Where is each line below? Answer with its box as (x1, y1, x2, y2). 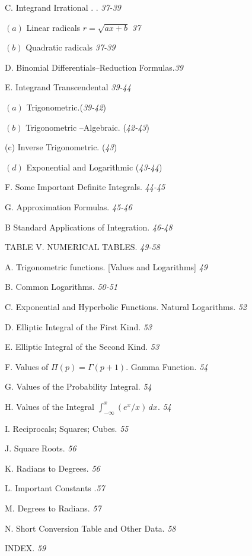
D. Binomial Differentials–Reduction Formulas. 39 (5, 61, 183, 73)
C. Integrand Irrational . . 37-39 (5, 1, 121, 13)
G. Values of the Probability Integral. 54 (5, 380, 152, 393)
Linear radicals (26, 21, 81, 33)
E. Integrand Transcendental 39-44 (5, 81, 131, 93)
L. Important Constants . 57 (5, 482, 105, 494)
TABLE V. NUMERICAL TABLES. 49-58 (5, 241, 160, 253)
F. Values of (5, 360, 49, 372)
